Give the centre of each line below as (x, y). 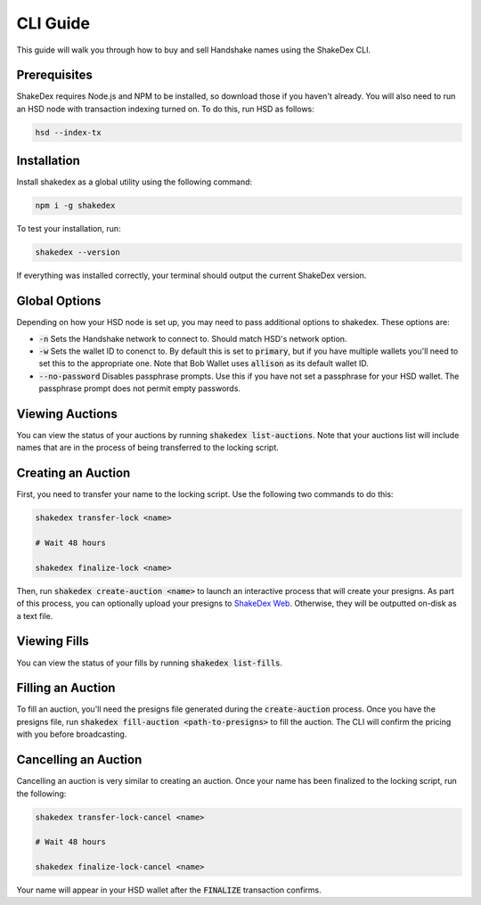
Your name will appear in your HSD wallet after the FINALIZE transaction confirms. (169, 890)
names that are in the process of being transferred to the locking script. (148, 448)
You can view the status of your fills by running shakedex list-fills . (150, 663)
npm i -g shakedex (75, 206)
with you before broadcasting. (72, 734)
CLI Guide (53, 23)
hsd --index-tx (68, 132)
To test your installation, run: (69, 229)
